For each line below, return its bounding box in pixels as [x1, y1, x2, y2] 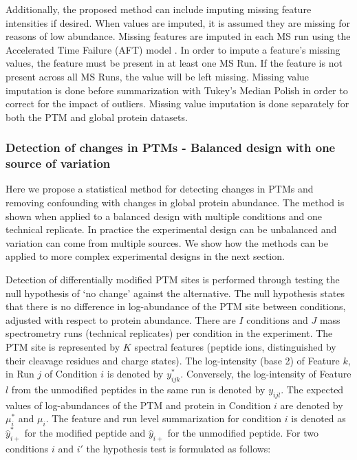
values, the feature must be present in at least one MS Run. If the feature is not [6, 56, 343, 70]
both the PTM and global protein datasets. [6, 109, 188, 124]
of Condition [44, 366, 98, 381]
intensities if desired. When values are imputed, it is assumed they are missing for [6, 15, 350, 30]
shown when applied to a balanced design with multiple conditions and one [6, 208, 322, 223]
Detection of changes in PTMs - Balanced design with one [6, 139, 336, 156]
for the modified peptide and [24, 426, 146, 440]
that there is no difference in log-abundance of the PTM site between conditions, [6, 299, 346, 314]
